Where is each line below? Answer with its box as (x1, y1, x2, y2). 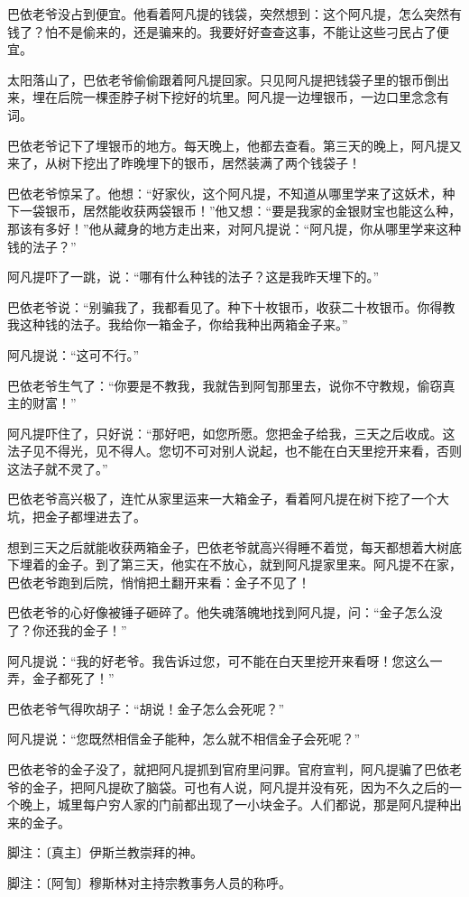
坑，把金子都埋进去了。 (7, 507, 146, 526)
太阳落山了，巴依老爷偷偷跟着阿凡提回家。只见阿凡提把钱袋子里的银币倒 (7, 69, 437, 88)
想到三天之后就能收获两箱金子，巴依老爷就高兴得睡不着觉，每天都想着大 (7, 537, 437, 556)
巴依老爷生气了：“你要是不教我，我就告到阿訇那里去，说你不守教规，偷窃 (7, 375, 443, 394)
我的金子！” (57, 621, 127, 640)
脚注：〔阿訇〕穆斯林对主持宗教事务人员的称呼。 (7, 873, 291, 892)
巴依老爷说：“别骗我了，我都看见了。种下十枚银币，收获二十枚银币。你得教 (7, 297, 455, 316)
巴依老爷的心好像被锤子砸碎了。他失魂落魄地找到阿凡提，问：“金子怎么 (7, 603, 430, 622)
